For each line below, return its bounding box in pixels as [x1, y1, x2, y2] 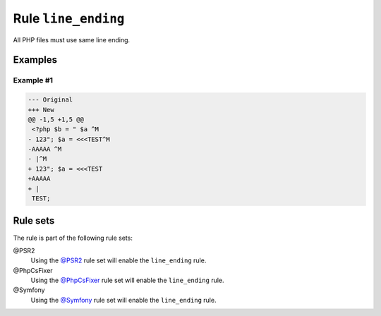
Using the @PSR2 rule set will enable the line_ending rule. [30, 256, 207, 265]
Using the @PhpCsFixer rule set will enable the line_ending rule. [30, 276, 225, 285]
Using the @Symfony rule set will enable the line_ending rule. [30, 296, 217, 304]
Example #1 [13, 75, 53, 85]
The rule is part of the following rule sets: [13, 233, 133, 242]
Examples [13, 54, 58, 66]
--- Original [28, 96, 73, 104]
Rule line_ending [13, 11, 125, 26]
